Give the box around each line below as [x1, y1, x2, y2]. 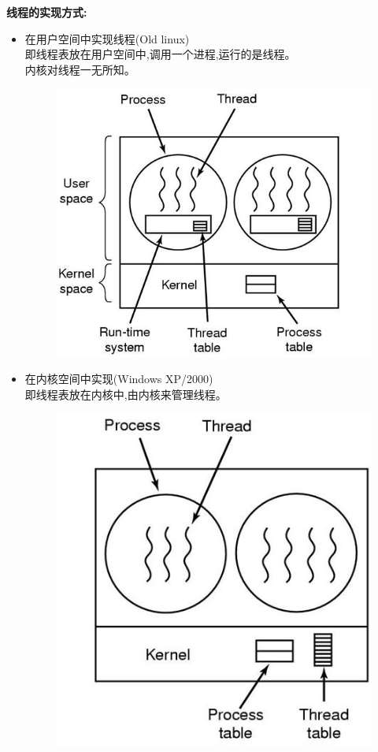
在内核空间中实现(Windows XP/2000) [24, 370, 213, 387]
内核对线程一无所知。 [24, 61, 135, 77]
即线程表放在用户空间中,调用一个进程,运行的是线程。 [24, 46, 296, 62]
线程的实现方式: [6, 4, 87, 20]
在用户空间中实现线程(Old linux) [24, 30, 190, 47]
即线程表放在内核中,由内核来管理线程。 [24, 385, 227, 402]
